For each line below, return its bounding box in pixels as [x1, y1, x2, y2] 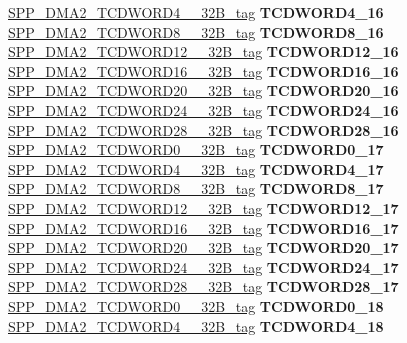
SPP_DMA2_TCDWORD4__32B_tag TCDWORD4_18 [8, 315, 384, 336]
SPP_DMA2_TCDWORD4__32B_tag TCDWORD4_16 [8, 2, 384, 22]
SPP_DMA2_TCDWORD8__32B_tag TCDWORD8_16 [8, 21, 384, 42]
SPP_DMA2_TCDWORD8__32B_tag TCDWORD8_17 [8, 178, 384, 199]
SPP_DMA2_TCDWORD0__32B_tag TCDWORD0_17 [8, 139, 384, 160]
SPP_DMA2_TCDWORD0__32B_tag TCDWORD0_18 [8, 295, 384, 316]
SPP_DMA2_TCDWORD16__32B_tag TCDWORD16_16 [8, 60, 399, 81]
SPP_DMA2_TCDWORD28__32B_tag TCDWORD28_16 [8, 119, 399, 140]
